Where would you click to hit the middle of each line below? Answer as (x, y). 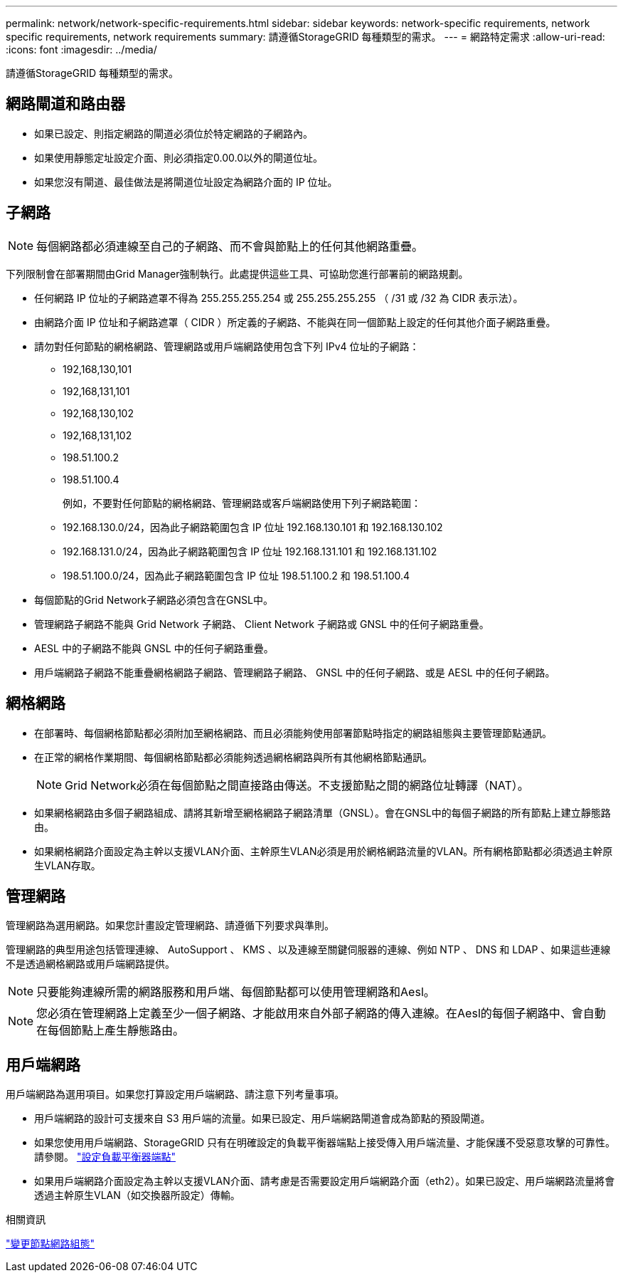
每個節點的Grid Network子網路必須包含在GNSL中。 (154, 599)
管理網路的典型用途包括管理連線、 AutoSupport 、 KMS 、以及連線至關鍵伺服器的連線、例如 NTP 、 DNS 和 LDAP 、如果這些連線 (308, 950)
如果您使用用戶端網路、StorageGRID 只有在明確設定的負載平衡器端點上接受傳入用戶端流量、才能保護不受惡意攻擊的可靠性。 (325, 1143)
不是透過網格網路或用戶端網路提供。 (90, 964)
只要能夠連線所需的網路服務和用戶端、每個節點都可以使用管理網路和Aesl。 (236, 992)
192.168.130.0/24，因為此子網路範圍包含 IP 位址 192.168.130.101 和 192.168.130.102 (253, 527)
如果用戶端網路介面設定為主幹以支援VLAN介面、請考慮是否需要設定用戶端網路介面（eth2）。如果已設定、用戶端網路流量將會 (325, 1181)
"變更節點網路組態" (50, 1244)
